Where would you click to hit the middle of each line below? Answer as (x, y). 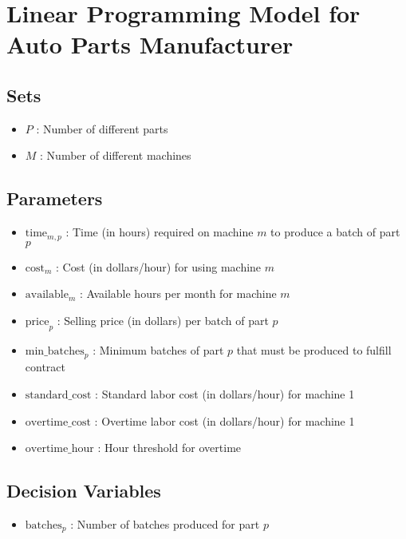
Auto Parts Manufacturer (150, 44)
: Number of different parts (102, 128)
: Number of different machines (116, 155)
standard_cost (58, 395)
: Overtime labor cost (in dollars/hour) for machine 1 (225, 420)
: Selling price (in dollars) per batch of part (163, 320)
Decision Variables (84, 491)
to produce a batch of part (335, 232)
